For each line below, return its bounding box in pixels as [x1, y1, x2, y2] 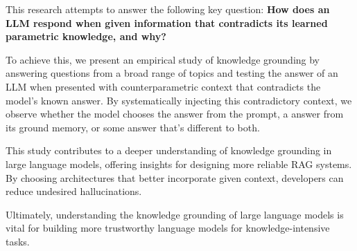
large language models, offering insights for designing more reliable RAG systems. [6, 156, 352, 171]
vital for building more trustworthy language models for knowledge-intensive [6, 221, 330, 235]
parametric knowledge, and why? [6, 29, 166, 44]
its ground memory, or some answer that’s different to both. [6, 120, 260, 134]
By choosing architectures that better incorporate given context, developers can [6, 170, 344, 185]
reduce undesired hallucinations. [6, 184, 142, 198]
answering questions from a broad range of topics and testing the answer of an [6, 66, 338, 80]
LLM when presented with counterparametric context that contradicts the [6, 79, 321, 93]
